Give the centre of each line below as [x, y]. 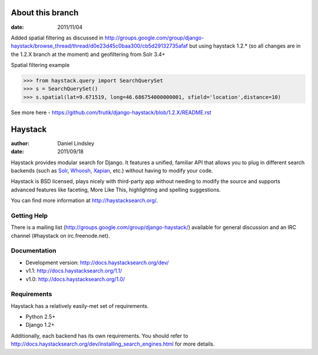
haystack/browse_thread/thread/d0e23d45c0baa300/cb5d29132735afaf [100, 46]
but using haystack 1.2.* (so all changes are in [245, 46]
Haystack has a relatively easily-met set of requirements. [80, 306]
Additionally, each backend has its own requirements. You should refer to [100, 336]
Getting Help [29, 215]
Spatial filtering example [40, 65]
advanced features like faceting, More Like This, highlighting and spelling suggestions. [116, 190]
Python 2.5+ [41, 317]
